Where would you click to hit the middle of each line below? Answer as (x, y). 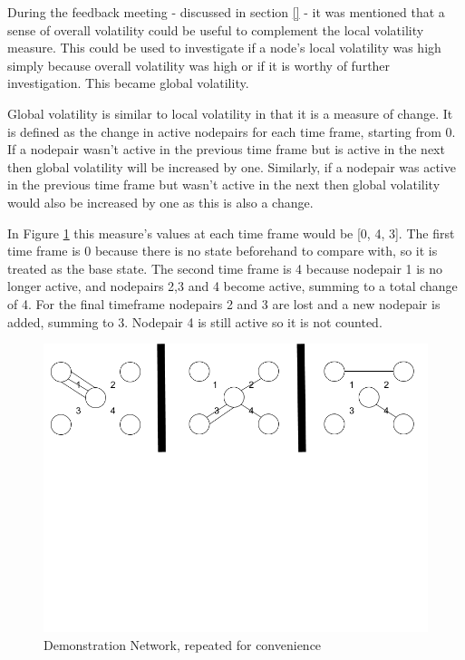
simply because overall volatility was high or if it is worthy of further (199, 65)
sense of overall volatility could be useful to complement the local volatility (216, 29)
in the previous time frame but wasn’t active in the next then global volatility (224, 184)
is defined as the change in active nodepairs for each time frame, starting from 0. (232, 131)
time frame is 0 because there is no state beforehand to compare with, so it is (223, 251)
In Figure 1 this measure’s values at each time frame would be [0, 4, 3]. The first (231, 233)
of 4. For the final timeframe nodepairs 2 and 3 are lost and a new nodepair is (224, 303)
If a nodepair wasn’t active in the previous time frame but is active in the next (226, 149)
